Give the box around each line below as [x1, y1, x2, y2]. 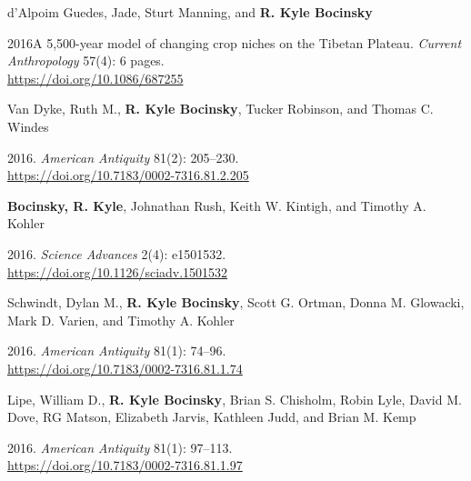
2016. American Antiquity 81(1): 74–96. [7, 341, 226, 360]
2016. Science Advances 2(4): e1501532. [7, 244, 226, 263]
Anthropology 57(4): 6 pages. [7, 51, 165, 70]
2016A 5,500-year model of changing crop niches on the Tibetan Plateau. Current [7, 33, 462, 52]
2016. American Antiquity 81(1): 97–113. [7, 437, 233, 456]
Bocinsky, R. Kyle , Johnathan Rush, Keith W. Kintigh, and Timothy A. [7, 195, 426, 215]
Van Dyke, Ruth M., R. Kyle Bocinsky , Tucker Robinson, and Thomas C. [7, 99, 434, 118]
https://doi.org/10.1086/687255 [7, 68, 184, 87]
